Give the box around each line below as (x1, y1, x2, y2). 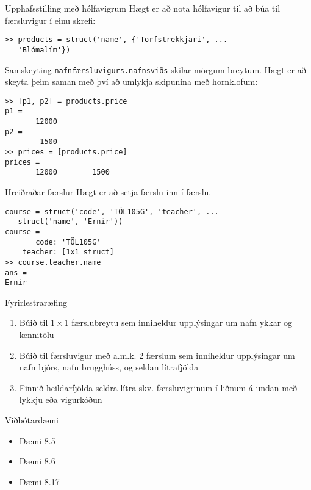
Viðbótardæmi (5, 414, 59, 426)
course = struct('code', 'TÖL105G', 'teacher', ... (5, 207, 219, 216)
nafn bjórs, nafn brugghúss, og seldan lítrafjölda (19, 361, 199, 373)
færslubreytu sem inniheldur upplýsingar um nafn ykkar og (71, 316, 292, 329)
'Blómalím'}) (18, 45, 71, 54)
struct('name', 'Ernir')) (18, 217, 123, 226)
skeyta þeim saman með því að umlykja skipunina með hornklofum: (5, 75, 258, 88)
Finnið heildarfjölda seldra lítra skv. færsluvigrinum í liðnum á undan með (19, 381, 298, 394)
